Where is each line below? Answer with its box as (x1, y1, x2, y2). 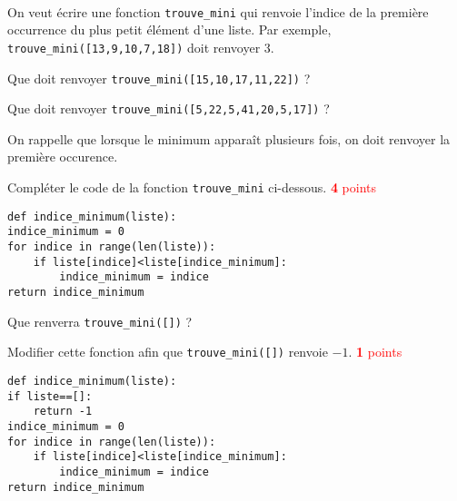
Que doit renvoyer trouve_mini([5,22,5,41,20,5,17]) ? (7, 99, 330, 118)
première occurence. (7, 147, 118, 166)
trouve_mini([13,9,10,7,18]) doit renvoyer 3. (7, 37, 274, 56)
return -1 (33, 405, 93, 418)
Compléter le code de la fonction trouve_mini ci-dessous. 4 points (7, 178, 377, 196)
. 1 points (348, 342, 402, 361)
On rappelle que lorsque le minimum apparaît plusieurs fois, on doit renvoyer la (7, 129, 451, 148)
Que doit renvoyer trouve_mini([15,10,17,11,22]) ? (7, 68, 311, 87)
